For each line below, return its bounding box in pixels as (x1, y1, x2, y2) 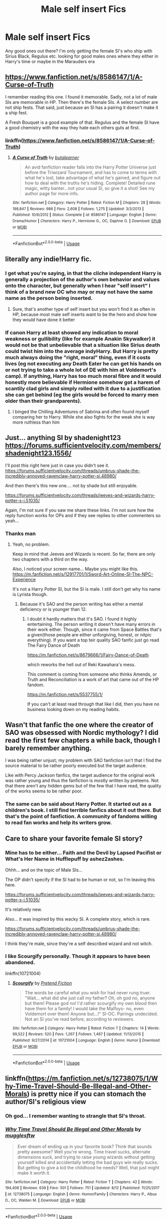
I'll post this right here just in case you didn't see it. (5, 462, 109, 468)
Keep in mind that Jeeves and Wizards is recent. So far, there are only (12, 551, 156, 557)
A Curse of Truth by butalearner (12, 155, 80, 161)
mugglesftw (5, 1132, 35, 1139)
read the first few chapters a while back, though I (5, 736, 161, 745)
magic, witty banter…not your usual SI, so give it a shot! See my (24, 185, 155, 191)
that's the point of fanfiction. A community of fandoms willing (5, 813, 158, 820)
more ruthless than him (12, 419, 60, 425)
